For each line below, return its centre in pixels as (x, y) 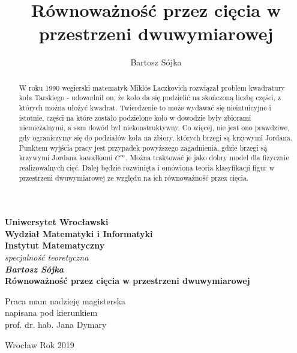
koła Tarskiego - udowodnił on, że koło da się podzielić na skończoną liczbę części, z (150, 98)
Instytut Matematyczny (55, 245)
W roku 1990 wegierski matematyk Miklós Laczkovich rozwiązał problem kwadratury (152, 87)
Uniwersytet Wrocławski (57, 222)
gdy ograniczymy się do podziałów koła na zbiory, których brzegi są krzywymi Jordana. (156, 137)
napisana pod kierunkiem (51, 312)
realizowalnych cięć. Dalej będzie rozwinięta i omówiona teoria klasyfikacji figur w (147, 167)
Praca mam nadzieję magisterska (65, 300)
